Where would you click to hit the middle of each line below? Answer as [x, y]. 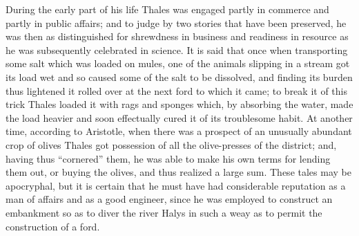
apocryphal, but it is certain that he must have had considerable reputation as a [176, 185]
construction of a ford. [53, 226]
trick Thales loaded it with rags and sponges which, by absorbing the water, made [179, 104]
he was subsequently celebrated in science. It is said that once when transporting [177, 49]
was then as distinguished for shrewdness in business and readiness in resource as [177, 36]
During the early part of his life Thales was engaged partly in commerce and [167, 9]
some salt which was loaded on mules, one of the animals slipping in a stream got [178, 63]
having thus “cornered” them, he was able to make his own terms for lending [168, 158]
